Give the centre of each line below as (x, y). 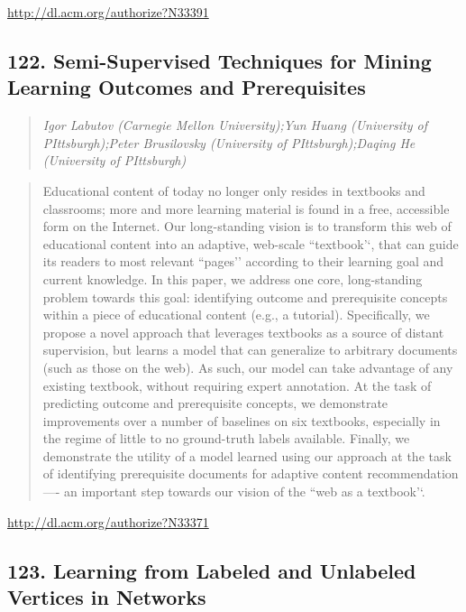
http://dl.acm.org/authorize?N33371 (108, 521)
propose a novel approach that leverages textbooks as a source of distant (243, 332)
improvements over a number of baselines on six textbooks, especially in (242, 420)
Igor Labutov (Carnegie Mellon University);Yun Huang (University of (235, 125)
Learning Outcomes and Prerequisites (187, 87)
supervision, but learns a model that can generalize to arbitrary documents (250, 350)
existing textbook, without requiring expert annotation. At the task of (237, 385)
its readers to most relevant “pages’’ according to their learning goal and (243, 261)
